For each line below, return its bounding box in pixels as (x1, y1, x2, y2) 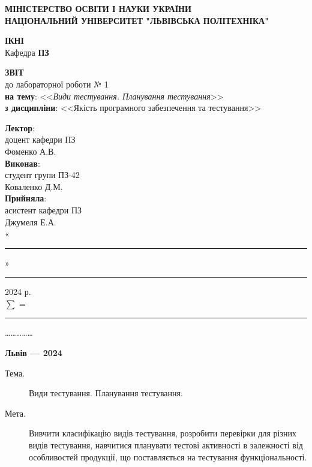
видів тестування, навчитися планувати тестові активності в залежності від (29, 439, 303, 451)
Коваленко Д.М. (5, 180, 63, 192)
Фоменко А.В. (5, 144, 56, 157)
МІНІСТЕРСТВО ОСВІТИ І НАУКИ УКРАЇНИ (5, 2, 191, 14)
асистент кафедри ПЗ (5, 203, 82, 216)
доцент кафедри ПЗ (5, 133, 76, 146)
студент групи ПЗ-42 (5, 168, 80, 181)
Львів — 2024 (5, 347, 62, 359)
